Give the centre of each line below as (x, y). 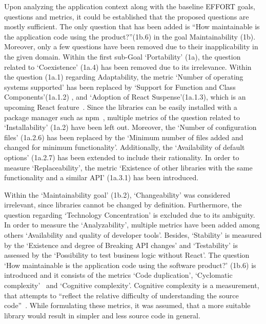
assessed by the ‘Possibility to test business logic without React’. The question (127, 255)
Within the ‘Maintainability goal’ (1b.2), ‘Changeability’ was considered (117, 194)
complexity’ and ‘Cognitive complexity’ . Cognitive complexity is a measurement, (132, 285)
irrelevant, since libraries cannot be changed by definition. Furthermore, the (123, 205)
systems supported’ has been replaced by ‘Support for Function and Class (120, 87)
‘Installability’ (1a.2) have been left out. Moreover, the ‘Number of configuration (130, 127)
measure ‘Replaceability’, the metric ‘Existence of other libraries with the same (128, 167)
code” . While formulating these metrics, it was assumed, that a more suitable (127, 305)
